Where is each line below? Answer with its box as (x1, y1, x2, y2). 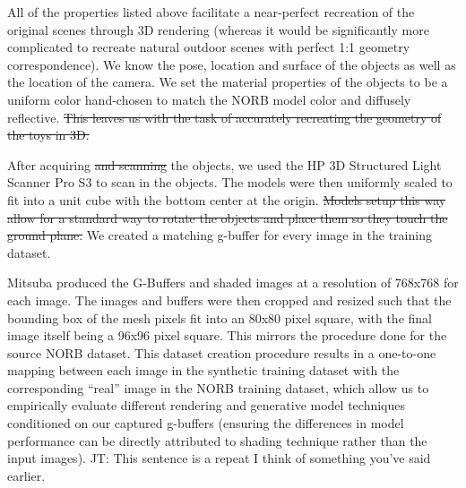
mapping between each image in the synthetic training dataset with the (7, 361, 400, 380)
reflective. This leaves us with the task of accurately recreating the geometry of (7, 107, 442, 126)
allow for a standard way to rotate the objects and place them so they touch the (7, 208, 448, 227)
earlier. (7, 466, 46, 484)
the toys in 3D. (7, 125, 90, 144)
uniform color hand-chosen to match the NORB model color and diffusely (7, 90, 411, 108)
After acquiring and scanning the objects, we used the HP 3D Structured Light (7, 155, 442, 174)
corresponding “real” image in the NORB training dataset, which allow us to (7, 378, 429, 397)
